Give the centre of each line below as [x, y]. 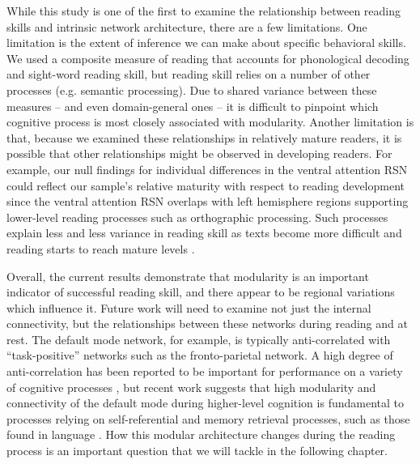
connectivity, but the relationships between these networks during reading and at [207, 324]
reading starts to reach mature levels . [101, 248]
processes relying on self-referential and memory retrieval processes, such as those [208, 418]
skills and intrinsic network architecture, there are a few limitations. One [187, 26]
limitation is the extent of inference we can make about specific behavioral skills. [206, 43]
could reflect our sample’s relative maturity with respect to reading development [206, 185]
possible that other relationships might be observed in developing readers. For [199, 153]
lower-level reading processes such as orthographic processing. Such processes [197, 217]
